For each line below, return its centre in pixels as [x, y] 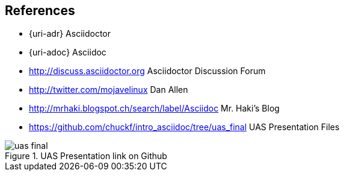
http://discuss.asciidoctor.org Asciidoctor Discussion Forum [147, 71]
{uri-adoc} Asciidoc [68, 52]
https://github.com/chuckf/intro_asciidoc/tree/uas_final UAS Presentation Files [184, 127]
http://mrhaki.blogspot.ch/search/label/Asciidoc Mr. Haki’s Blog [154, 108]
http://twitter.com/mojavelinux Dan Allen [109, 90]
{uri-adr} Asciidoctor [70, 34]
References [40, 11]
